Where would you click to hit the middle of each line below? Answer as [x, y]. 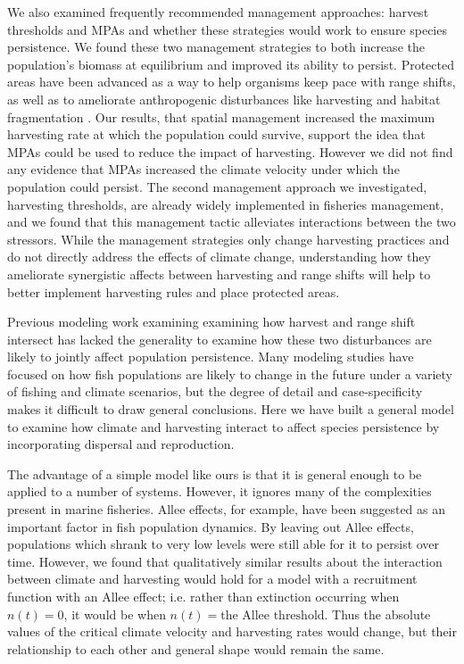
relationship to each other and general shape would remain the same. [196, 648]
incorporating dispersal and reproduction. [121, 444]
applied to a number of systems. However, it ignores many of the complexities [220, 491]
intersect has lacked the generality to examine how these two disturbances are [220, 339]
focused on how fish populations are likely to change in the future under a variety [230, 373]
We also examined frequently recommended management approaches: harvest [218, 12]
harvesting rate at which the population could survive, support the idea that [216, 134]
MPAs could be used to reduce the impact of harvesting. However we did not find [230, 151]
